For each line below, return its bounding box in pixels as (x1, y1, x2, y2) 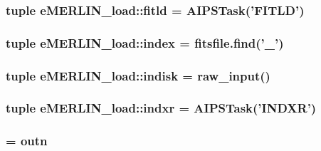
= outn (6, 132, 48, 150)
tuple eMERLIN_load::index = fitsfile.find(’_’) (6, 33, 284, 51)
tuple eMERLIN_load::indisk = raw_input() (6, 66, 270, 84)
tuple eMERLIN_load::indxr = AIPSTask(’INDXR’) (6, 99, 317, 117)
